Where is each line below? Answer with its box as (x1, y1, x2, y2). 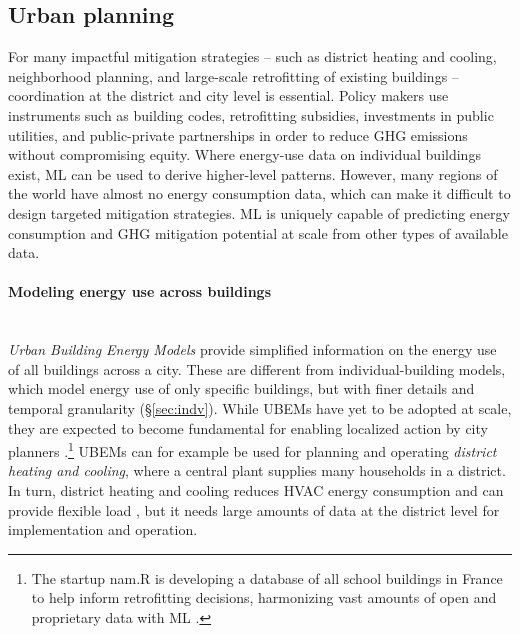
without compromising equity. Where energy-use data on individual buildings (8, 144, 481, 165)
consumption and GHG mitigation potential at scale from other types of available (8, 222, 508, 243)
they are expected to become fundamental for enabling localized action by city (8, 417, 488, 438)
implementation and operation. (8, 519, 198, 540)
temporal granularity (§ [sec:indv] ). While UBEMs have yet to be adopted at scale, (8, 397, 512, 418)
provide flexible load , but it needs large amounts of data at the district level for (8, 499, 500, 520)
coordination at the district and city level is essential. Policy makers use (8, 85, 449, 106)
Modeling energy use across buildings (8, 281, 272, 302)
